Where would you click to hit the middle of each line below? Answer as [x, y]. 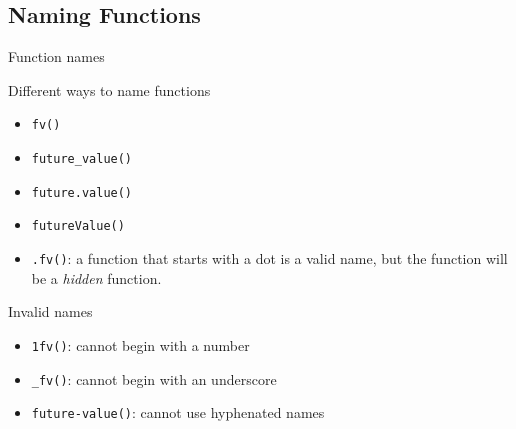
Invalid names [50, 311]
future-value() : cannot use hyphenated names [178, 412]
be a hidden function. [96, 277]
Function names [56, 56]
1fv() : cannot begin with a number [140, 344]
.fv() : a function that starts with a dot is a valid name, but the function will [269, 258]
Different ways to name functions [109, 89]
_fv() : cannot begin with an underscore [154, 378]
